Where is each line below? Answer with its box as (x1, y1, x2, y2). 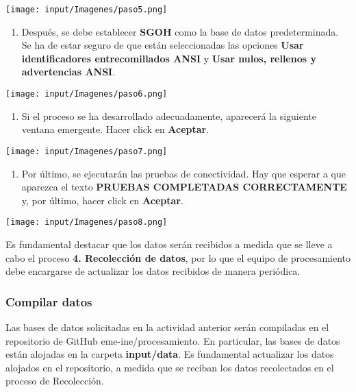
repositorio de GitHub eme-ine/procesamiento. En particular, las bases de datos (5, 333, 340, 347)
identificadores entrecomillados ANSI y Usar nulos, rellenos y (21, 51, 316, 65)
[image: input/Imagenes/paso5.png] (5, 5, 168, 14)
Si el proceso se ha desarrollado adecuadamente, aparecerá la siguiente (21, 108, 316, 123)
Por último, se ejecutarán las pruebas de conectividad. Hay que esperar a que (21, 166, 346, 180)
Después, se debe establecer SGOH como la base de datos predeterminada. (21, 24, 339, 38)
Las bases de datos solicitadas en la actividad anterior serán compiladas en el (5, 319, 329, 334)
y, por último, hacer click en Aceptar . (21, 193, 183, 207)
